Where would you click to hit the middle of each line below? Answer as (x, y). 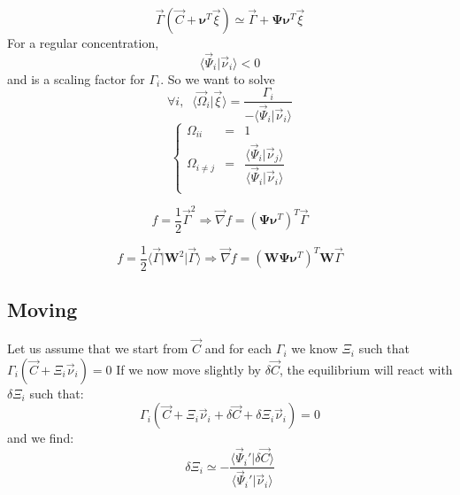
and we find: (41, 438)
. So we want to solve (218, 78)
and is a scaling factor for (76, 78)
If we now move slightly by (189, 369)
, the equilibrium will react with (366, 369)
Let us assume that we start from (98, 348)
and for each (238, 348)
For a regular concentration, (83, 43)
